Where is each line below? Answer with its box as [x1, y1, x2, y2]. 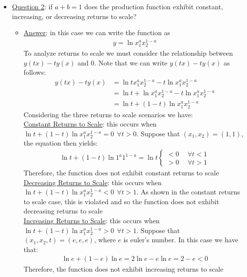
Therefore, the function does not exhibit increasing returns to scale [23, 264, 224, 274]
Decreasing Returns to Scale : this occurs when [23, 177, 162, 187]
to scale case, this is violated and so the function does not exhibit [23, 196, 219, 206]
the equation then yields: [23, 138, 98, 148]
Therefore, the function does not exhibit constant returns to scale [23, 168, 219, 178]
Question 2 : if [12, 1, 53, 11]
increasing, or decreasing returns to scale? [12, 11, 137, 21]
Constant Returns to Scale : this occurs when [23, 119, 157, 129]
